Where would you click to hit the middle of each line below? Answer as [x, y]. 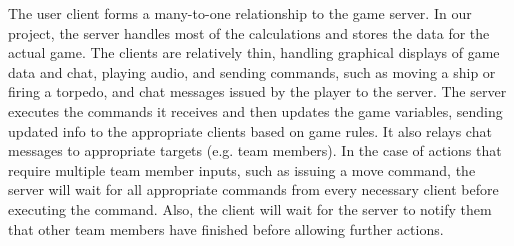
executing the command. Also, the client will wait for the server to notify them [250, 208]
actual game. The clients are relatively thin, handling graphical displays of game [254, 52]
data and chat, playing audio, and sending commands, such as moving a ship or [252, 71]
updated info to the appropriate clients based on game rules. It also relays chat [250, 130]
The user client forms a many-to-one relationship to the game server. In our [240, 13]
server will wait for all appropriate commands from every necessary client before [253, 189]
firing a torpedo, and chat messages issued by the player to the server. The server [257, 91]
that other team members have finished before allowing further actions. [226, 228]
